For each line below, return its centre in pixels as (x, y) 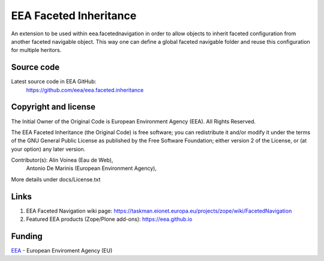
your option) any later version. (48, 149)
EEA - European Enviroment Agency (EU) (62, 251)
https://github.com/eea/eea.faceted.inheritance (85, 90)
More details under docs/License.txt (56, 179)
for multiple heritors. (36, 50)
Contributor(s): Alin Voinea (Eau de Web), (62, 160)
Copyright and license (53, 107)
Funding (27, 236)
